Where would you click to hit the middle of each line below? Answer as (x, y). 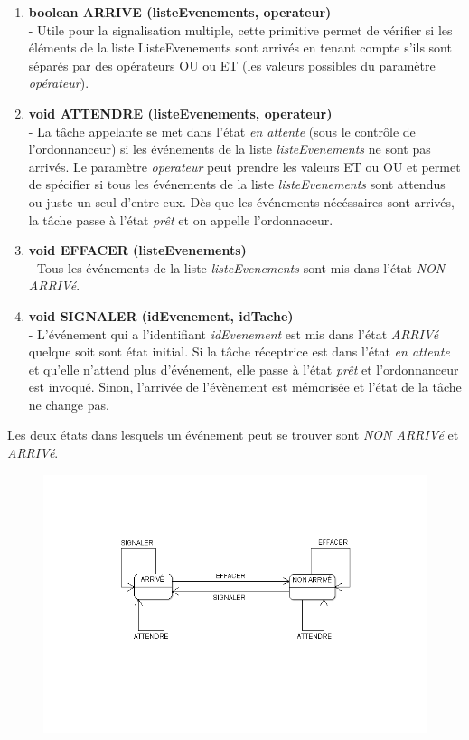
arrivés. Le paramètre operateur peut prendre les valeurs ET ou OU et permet (244, 166)
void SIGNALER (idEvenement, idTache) (161, 315)
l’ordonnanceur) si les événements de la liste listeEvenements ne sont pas (230, 149)
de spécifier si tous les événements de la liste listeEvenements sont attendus (237, 184)
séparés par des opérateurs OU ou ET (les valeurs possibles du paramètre (232, 65)
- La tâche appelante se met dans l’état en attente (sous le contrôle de (222, 131)
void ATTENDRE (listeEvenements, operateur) (180, 113)
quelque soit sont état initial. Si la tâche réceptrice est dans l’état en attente (239, 351)
